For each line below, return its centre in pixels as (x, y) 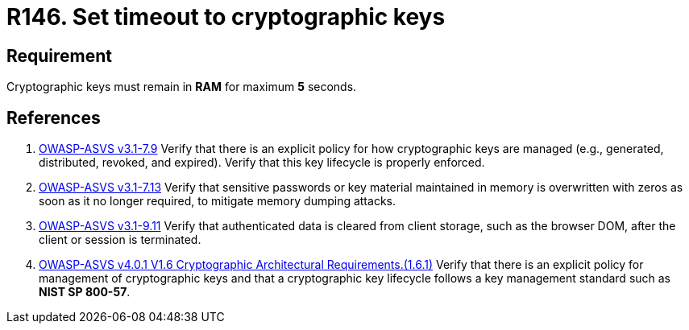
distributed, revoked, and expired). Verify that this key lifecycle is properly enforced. (262, 163)
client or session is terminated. (120, 240)
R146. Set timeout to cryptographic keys (226, 17)
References (54, 118)
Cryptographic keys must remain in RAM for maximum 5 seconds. (182, 87)
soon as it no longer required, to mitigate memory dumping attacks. (217, 201)
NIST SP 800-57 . (85, 292)
